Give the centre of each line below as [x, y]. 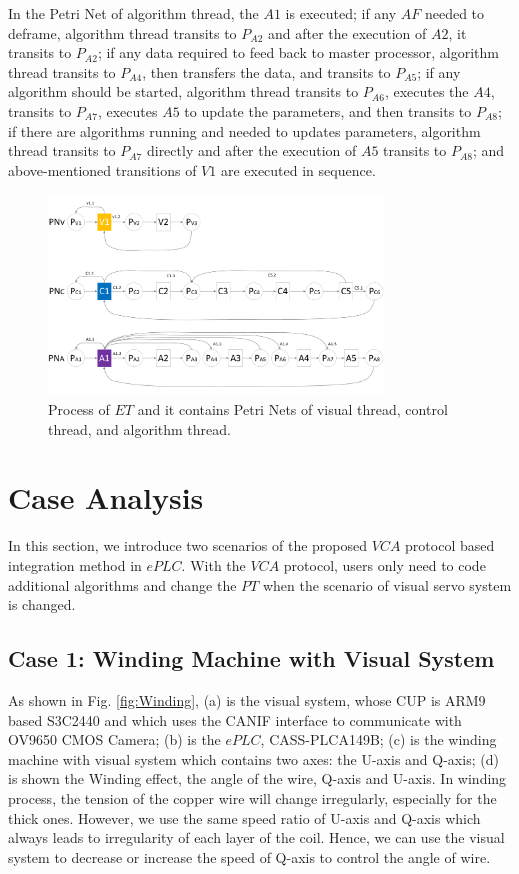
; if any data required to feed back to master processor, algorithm [298, 52]
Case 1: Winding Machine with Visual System [251, 658]
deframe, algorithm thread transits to [122, 32]
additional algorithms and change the [122, 584]
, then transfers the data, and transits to [266, 71]
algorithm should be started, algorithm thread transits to [183, 91]
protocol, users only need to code [384, 564]
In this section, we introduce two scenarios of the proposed [188, 545]
